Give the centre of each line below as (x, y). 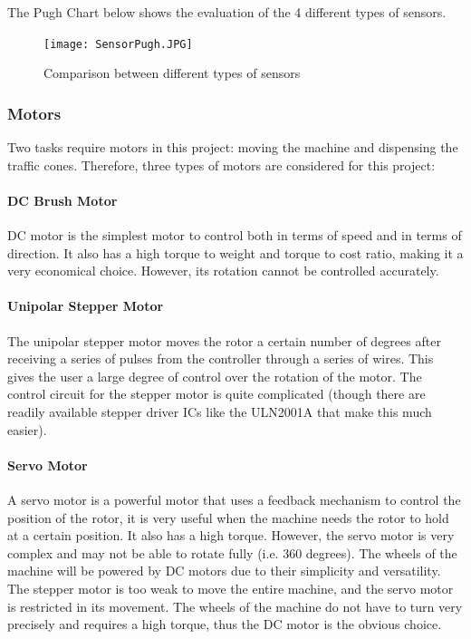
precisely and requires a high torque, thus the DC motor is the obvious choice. (225, 624)
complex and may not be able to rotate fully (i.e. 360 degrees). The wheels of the (232, 552)
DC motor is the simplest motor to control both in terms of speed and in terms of (235, 235)
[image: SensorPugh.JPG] (118, 44)
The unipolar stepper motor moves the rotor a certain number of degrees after (224, 340)
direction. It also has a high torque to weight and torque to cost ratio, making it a (235, 252)
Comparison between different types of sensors (172, 73)
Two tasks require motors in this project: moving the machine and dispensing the (233, 147)
